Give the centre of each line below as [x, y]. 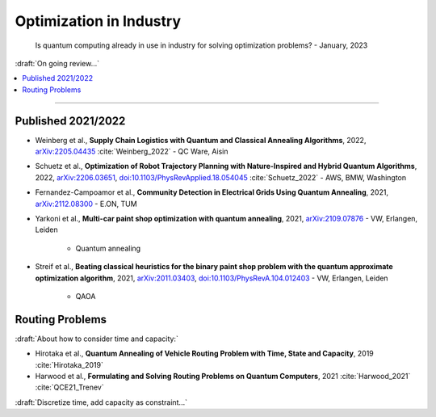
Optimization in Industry [98, 21]
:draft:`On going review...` [57, 63]
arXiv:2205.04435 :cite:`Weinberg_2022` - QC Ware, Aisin [132, 152]
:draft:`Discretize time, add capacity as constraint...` [101, 402]
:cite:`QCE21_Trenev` [69, 387]
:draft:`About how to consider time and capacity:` [97, 339]
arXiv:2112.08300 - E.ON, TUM [86, 204]
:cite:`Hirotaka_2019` [69, 364]
